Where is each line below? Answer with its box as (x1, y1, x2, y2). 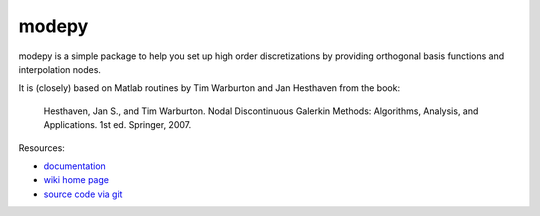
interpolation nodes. (18, 63, 102, 75)
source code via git (43, 188, 123, 200)
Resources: (18, 141, 65, 154)
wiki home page (43, 174, 110, 186)
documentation (43, 160, 107, 172)
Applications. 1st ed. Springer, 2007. (43, 119, 192, 131)
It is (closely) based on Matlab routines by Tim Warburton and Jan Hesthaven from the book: (18, 82, 400, 94)
